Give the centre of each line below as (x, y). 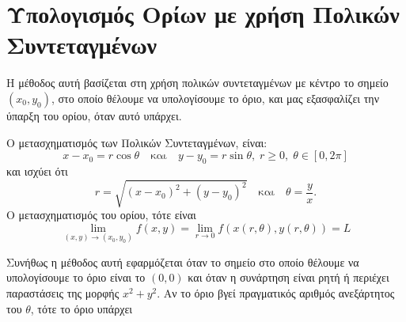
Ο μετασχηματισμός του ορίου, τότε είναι (101, 215)
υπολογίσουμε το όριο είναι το (76, 277)
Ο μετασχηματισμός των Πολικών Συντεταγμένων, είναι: (137, 142)
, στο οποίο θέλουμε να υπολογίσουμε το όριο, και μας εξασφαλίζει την (215, 98)
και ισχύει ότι (37, 170)
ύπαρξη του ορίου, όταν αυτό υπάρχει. (94, 115)
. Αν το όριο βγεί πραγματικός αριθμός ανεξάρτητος (276, 293)
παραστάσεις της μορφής (63, 293)
